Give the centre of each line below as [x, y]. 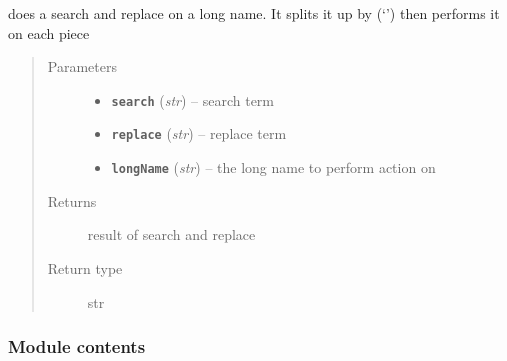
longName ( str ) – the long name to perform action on [273, 167]
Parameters [82, 66]
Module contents [77, 346]
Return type [85, 267]
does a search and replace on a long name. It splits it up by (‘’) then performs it [254, 13]
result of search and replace [171, 234]
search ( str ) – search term [193, 99]
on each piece [49, 32]
